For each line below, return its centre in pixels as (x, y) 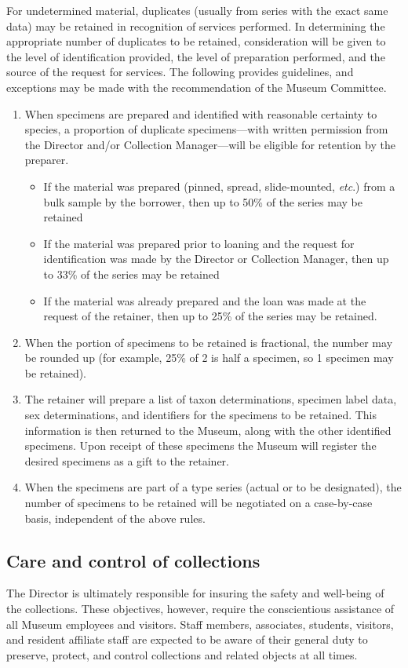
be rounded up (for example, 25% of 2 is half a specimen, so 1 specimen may (209, 358)
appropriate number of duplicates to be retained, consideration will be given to (196, 41)
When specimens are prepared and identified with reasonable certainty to (201, 113)
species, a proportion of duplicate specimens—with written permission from (206, 129)
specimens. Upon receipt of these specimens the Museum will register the (200, 445)
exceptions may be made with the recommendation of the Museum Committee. (197, 87)
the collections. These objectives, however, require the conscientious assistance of (200, 609)
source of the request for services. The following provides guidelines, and (180, 72)
